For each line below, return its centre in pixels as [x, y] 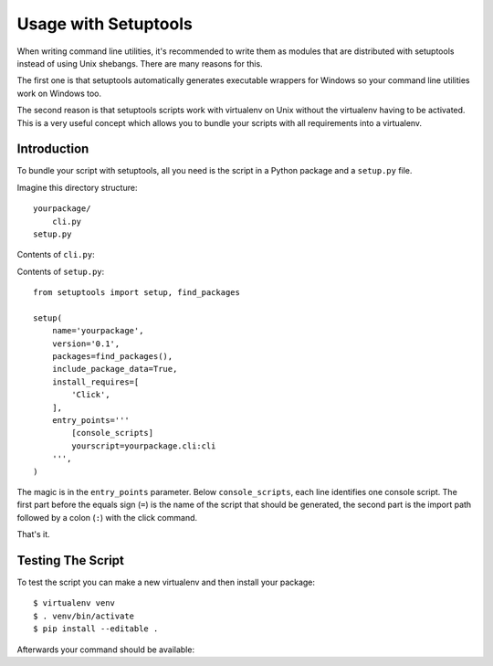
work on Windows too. [59, 93]
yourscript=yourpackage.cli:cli [144, 446]
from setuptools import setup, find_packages [137, 293]
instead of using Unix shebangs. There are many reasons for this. [140, 63]
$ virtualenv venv [74, 603]
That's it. [33, 534]
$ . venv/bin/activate [84, 616]
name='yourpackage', [98, 331]
